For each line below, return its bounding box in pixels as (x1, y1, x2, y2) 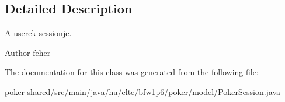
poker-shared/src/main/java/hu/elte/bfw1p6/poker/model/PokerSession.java (5, 85, 281, 97)
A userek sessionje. (5, 27, 72, 39)
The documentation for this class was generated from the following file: (5, 66, 259, 78)
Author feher (5, 46, 51, 58)
